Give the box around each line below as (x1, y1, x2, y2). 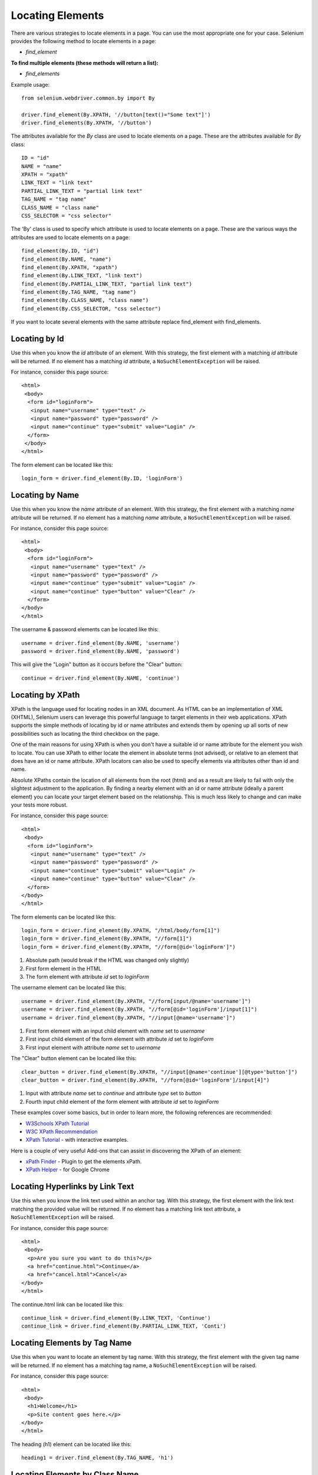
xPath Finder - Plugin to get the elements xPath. (25, 1158, 142, 1165)
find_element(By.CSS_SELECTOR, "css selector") (21, 305, 161, 312)
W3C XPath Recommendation (25, 1127, 98, 1135)
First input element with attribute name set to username (25, 1044, 161, 1051)
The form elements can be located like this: (11, 913, 116, 920)
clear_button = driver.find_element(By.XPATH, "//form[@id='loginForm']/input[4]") (21, 1077, 270, 1083)
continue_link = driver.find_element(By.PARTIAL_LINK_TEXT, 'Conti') (21, 1323, 227, 1330)
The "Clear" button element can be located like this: (11, 1055, 137, 1062)
